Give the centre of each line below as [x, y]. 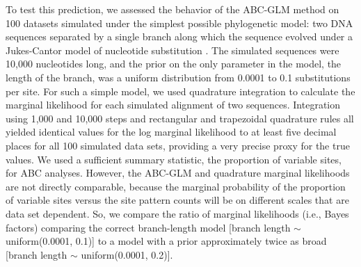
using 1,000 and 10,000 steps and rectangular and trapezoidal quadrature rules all [180, 118]
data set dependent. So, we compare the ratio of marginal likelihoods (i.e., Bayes [177, 213]
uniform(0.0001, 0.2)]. [127, 254]
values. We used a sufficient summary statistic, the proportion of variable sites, [174, 159]
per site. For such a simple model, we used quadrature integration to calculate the [180, 91]
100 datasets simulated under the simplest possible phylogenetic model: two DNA [179, 23]
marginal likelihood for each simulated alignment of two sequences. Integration [173, 105]
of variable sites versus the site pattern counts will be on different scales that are [177, 200]
